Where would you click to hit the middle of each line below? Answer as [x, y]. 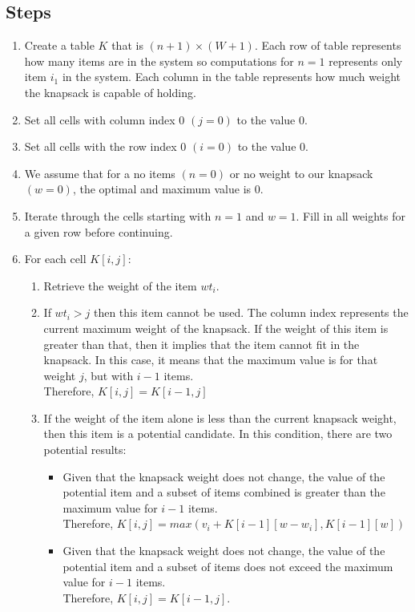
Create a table [59, 45]
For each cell [55, 259]
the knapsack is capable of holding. [110, 92]
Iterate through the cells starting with [118, 215]
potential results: [85, 450]
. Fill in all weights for [351, 215]
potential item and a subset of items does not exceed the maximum [228, 566]
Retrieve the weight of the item [120, 285]
